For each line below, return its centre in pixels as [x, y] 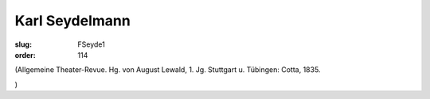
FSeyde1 [91, 44]
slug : [23, 44]
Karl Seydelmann [72, 21]
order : [25, 55]
